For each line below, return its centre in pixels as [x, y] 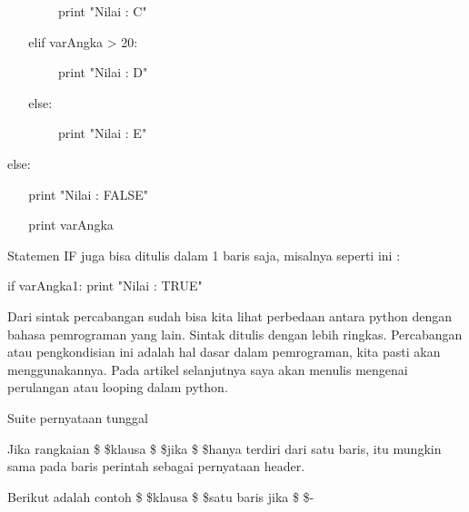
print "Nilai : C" [103, 11]
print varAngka [71, 225]
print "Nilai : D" [103, 72]
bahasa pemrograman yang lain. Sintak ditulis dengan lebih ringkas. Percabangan [235, 334]
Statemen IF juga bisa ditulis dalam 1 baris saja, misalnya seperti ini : [204, 255]
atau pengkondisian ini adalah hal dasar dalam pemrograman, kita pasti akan [224, 352]
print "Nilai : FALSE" [89, 194]
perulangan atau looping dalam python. [118, 387]
